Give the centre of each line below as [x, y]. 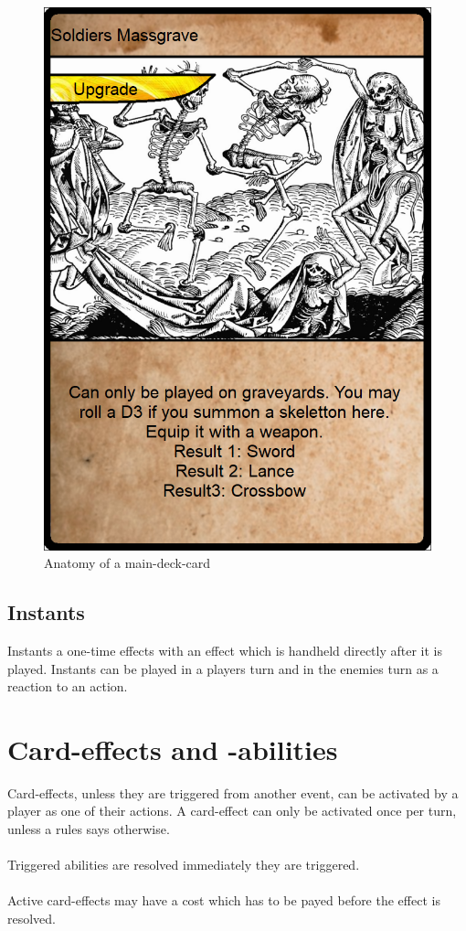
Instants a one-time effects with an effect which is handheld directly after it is [225, 650]
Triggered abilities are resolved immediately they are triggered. [184, 865]
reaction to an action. [68, 686]
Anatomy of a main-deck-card [127, 563]
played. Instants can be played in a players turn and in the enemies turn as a [223, 668]
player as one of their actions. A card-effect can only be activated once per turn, [232, 811]
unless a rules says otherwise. [89, 829]
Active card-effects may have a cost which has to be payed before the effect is [224, 900]
